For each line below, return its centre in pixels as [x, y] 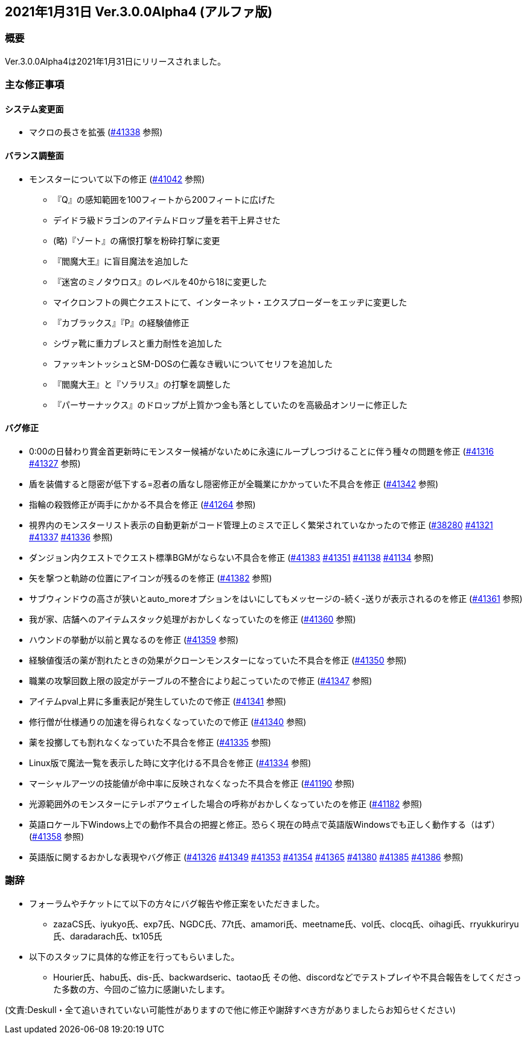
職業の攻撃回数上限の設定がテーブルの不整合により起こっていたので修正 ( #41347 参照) [201, 680]
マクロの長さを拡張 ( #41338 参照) [96, 132]
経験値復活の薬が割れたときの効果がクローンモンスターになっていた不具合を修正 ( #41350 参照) [218, 660]
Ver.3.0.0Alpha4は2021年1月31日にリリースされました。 [115, 61]
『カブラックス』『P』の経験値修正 [121, 322]
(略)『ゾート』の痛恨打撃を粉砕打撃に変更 [137, 240]
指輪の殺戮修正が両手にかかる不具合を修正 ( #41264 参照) [142, 504]
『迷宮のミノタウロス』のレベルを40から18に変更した [160, 281]
